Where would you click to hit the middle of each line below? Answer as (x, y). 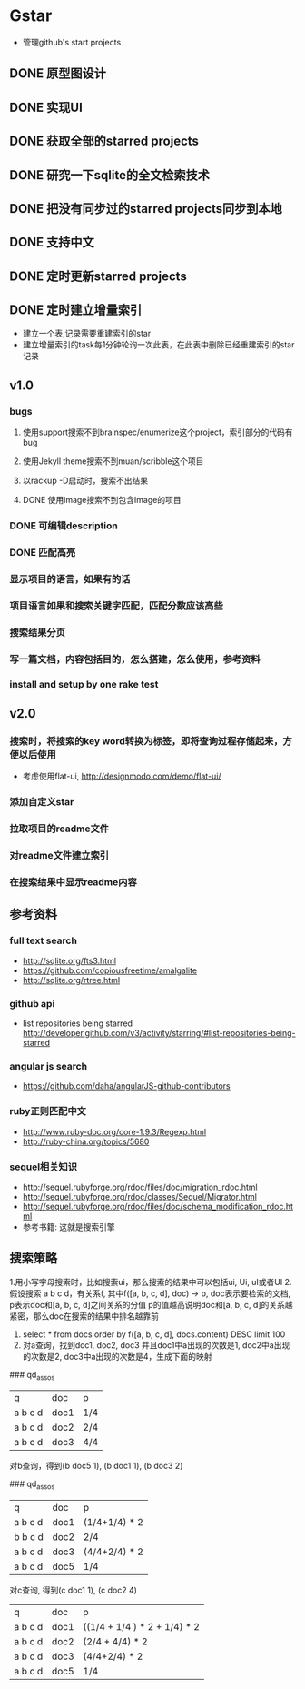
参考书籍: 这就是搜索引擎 (69, 1227)
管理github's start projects (72, 42)
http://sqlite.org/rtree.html (71, 980)
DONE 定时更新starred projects (98, 276)
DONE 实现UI (46, 107)
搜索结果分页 (38, 632)
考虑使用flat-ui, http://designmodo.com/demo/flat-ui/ (122, 776)
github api (32, 1003)
